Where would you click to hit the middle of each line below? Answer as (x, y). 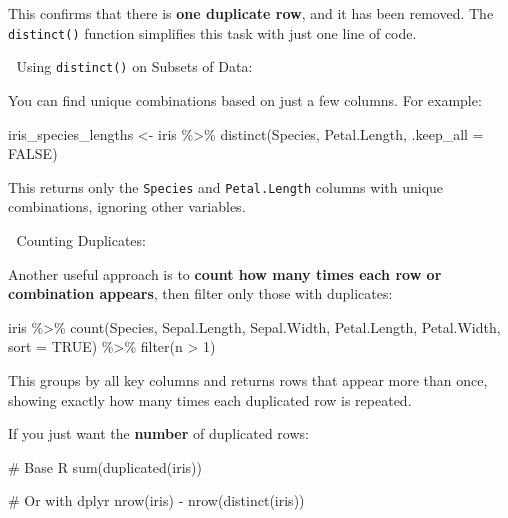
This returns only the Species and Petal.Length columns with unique (226, 186)
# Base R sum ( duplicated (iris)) (105, 466)
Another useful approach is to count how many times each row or (225, 273)
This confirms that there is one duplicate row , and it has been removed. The (251, 13)
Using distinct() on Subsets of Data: (134, 66)
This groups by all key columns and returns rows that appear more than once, (248, 379)
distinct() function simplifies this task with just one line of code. (212, 32)
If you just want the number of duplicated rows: (158, 433)
